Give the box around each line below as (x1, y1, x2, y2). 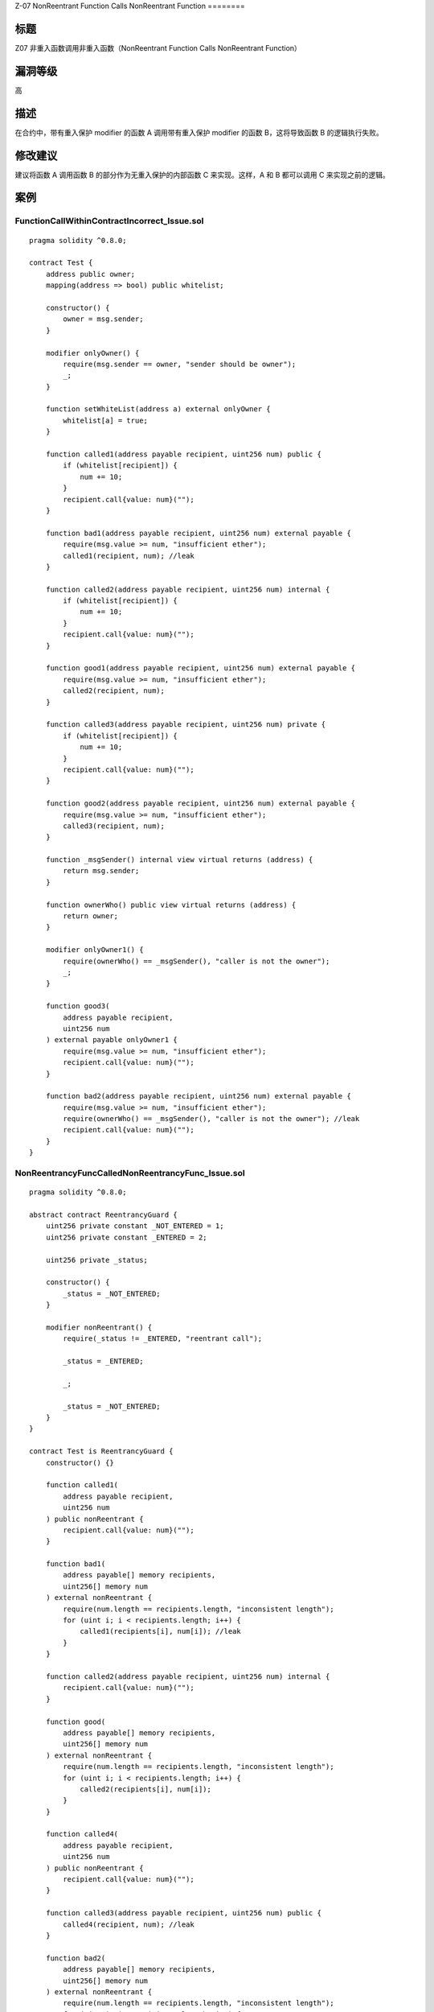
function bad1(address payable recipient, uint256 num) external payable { (45, 528, 351, 538)
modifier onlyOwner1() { (45, 946, 144, 954)
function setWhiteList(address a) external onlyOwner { (45, 405, 271, 414)
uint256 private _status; (45, 1255, 149, 1264)
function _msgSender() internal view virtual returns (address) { (45, 856, 313, 864)
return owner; (63, 912, 119, 921)
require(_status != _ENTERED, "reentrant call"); (63, 1334, 263, 1343)
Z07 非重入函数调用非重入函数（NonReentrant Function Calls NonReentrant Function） (14, 43, 301, 52)
